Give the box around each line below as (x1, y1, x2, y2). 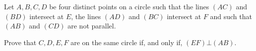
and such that (210, 11, 252, 21)
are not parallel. (67, 21, 116, 31)
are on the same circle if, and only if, (70, 37, 183, 47)
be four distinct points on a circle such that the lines (49, 1, 209, 11)
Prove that (4, 37, 37, 47)
